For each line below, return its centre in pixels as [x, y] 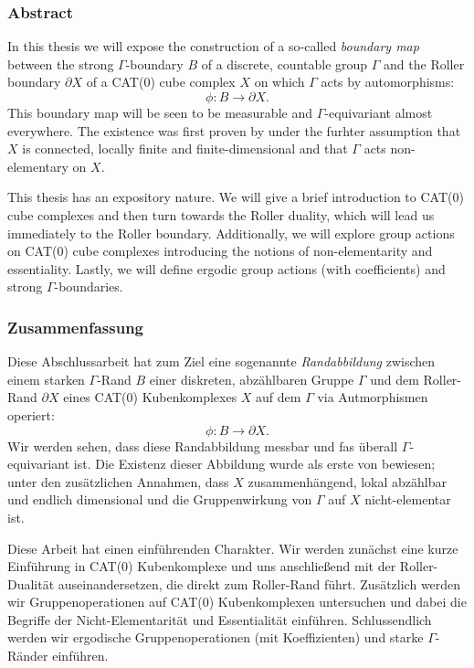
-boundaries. [89, 286]
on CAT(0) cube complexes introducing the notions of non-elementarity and [220, 251]
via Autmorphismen [373, 397]
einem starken [46, 379]
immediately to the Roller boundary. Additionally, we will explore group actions [231, 233]
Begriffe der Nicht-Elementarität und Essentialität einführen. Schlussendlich [220, 619]
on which [279, 82]
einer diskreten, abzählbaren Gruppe [252, 379]
